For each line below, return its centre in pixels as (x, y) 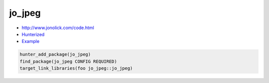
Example (31, 41)
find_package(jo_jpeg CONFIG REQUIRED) (68, 61)
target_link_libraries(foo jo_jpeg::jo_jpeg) (76, 68)
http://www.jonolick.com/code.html (58, 28)
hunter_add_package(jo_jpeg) (55, 55)
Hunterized (33, 34)
